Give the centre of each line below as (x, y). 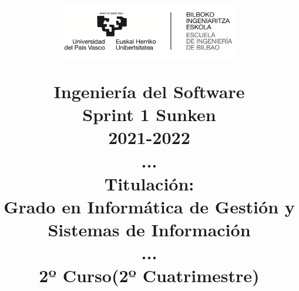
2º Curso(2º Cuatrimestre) (149, 275)
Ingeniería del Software (149, 91)
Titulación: (149, 183)
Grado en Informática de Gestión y (149, 206)
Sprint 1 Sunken (149, 114)
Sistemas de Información (149, 230)
